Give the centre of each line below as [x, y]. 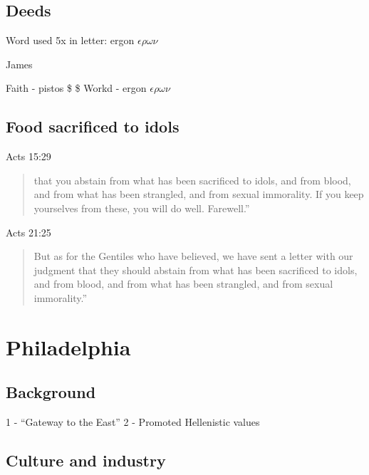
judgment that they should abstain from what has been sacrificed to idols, [196, 270]
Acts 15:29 [28, 156]
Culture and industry [86, 460]
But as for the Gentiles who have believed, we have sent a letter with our [193, 256]
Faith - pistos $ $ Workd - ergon [76, 88]
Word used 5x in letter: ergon [70, 40]
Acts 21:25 [28, 232]
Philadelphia [68, 346]
